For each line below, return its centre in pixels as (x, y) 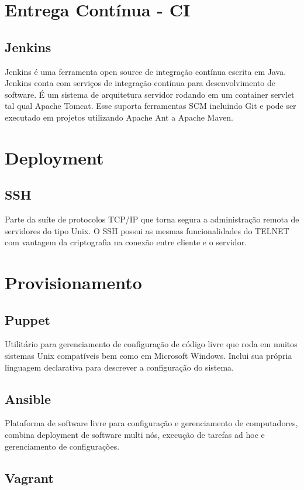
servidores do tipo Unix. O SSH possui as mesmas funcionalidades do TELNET (147, 230)
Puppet (27, 319)
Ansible (28, 398)
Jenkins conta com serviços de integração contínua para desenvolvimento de (140, 83)
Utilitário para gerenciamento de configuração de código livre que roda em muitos (151, 344)
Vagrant (29, 477)
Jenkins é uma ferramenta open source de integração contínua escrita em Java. (146, 71)
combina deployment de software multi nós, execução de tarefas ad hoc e (135, 435)
